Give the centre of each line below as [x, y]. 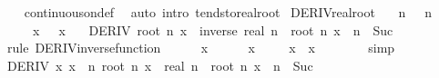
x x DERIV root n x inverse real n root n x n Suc [213, 29]
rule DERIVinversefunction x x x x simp [201, 48]
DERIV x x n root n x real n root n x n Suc [160, 65]
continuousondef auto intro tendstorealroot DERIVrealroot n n [228, 12]
